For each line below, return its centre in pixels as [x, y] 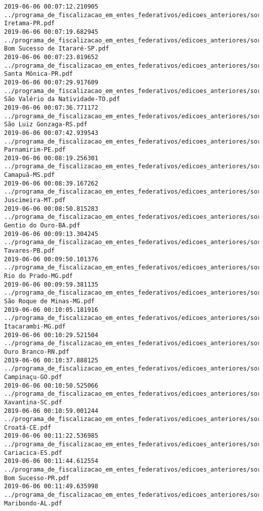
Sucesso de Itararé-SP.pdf [64, 49]
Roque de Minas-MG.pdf [56, 301]
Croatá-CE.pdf [28, 427]
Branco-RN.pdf [46, 352]
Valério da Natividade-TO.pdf [69, 99]
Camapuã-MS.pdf [30, 175]
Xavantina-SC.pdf [33, 402]
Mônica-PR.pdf [49, 74]
